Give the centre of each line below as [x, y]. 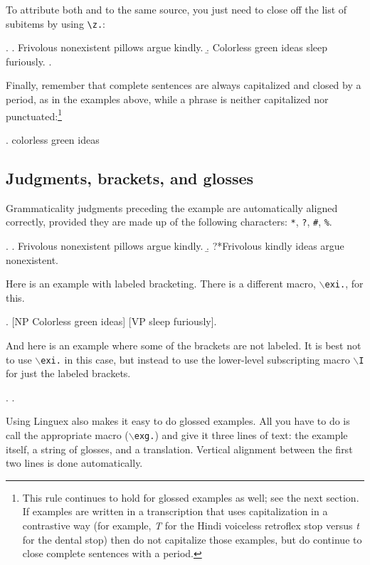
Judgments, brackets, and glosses [130, 178]
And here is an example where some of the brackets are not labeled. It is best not [184, 345]
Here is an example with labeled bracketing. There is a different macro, [161, 284]
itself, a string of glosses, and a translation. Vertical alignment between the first [179, 449]
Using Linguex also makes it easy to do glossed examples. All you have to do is [178, 421]
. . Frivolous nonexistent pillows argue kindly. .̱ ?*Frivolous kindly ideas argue [175, 245]
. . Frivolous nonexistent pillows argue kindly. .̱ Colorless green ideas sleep [167, 47]
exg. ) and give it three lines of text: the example [241, 434]
